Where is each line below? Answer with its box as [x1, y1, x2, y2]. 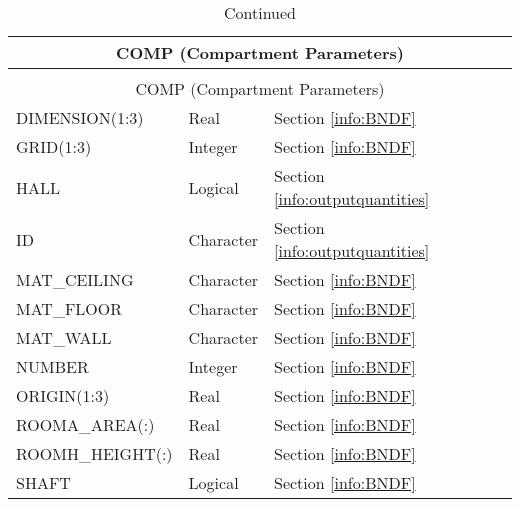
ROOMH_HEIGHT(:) [16, 442, 173, 465]
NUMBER [16, 355, 89, 378]
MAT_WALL [16, 326, 112, 349]
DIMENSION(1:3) [16, 106, 144, 129]
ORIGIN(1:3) [16, 384, 110, 407]
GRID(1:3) [16, 135, 92, 158]
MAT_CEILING [16, 268, 134, 291]
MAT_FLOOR [16, 297, 123, 320]
